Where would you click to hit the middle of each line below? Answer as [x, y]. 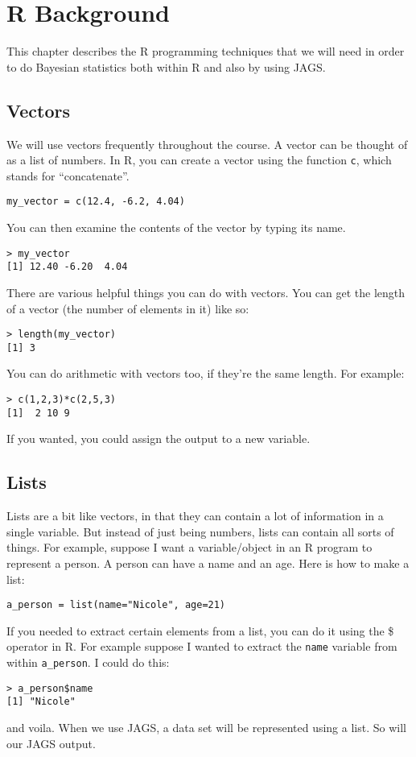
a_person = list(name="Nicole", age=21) [116, 605]
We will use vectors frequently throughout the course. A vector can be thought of [207, 144]
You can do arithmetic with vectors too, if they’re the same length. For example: [206, 373]
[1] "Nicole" [41, 702]
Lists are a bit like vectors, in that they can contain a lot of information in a [195, 516]
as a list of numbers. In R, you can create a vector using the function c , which [199, 160]
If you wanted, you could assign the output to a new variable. [159, 438]
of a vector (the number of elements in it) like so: [128, 308]
